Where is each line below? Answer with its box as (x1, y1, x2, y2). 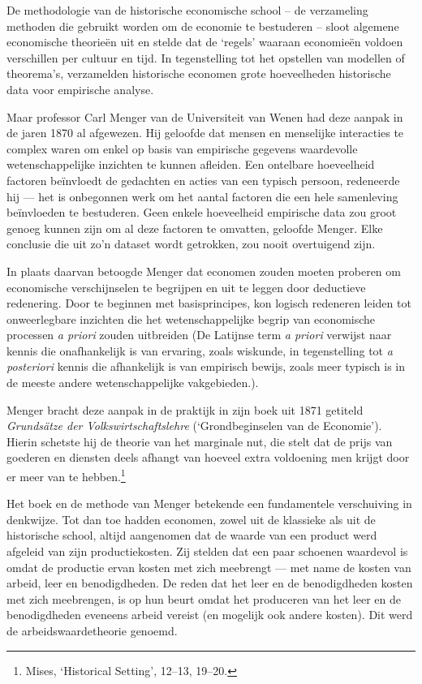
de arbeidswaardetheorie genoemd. (6, 622, 178, 639)
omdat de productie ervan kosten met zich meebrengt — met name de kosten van (6, 558, 411, 575)
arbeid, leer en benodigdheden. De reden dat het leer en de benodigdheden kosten (6, 574, 413, 592)
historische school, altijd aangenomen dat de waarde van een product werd (6, 527, 377, 544)
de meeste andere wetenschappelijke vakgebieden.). (6, 374, 259, 391)
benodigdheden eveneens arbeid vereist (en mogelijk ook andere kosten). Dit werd (6, 606, 413, 623)
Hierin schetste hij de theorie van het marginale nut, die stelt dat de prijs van (6, 432, 393, 450)
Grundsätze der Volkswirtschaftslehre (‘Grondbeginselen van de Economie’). (6, 417, 382, 434)
